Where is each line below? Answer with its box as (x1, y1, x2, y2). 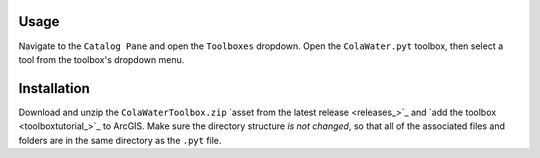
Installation (18, 80, 90, 97)
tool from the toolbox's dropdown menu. (18, 53, 185, 65)
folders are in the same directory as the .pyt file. (18, 134, 222, 146)
